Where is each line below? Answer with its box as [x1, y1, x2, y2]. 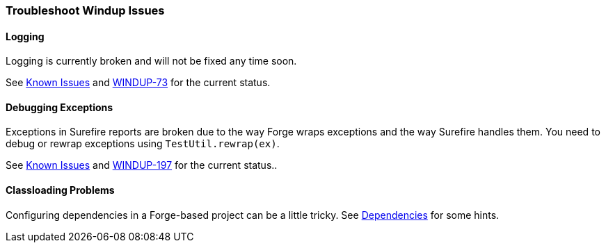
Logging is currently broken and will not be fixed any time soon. [6, 55, 297, 67]
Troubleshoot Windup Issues [6, 3, 165, 17]
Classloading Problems [6, 184, 115, 197]
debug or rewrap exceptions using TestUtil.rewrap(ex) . [6, 138, 280, 150]
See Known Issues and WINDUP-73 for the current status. [6, 76, 271, 89]
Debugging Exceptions [6, 101, 113, 113]
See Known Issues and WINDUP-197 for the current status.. [6, 159, 278, 172]
